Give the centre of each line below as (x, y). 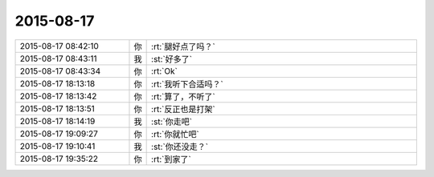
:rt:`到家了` (172, 159)
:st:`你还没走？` (180, 147)
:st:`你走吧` (172, 122)
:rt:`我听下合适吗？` (188, 84)
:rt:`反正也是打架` (184, 109)
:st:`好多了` (172, 58)
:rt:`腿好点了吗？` (184, 46)
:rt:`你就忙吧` (176, 134)
